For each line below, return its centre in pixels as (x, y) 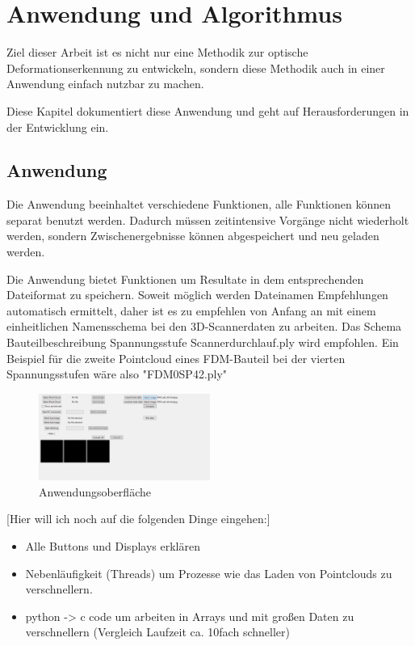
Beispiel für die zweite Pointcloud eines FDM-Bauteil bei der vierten (176, 358)
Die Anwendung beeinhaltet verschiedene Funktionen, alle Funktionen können (199, 204)
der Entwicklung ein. (58, 127)
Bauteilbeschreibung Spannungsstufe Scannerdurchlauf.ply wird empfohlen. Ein (203, 342)
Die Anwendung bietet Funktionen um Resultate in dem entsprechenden (185, 279)
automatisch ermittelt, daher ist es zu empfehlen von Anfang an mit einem (191, 310)
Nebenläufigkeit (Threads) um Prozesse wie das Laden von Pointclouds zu (209, 573)
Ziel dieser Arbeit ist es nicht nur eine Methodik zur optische (157, 52)
